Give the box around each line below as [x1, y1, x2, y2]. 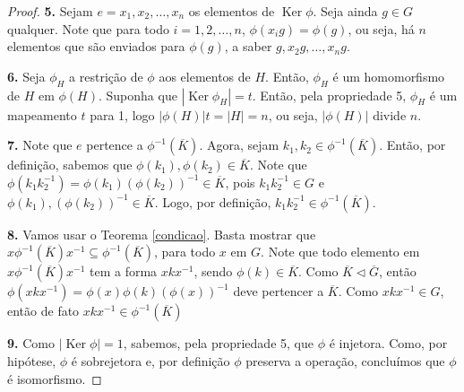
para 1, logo [90, 105, 155, 124]
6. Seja [7, 66, 46, 85]
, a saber [224, 37, 272, 56]
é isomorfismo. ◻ [7, 369, 102, 388]
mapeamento [7, 105, 77, 124]
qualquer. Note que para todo [7, 19, 169, 38]
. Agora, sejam [199, 135, 279, 154]
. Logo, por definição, [154, 192, 271, 211]
